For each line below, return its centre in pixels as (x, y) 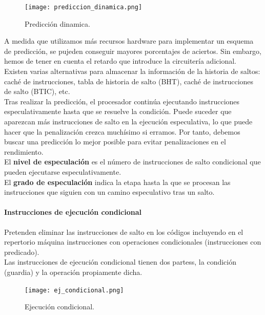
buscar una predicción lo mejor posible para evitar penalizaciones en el (115, 142)
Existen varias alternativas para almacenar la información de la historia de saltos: (132, 71)
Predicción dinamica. (57, 23)
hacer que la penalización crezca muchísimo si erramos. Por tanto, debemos (122, 131)
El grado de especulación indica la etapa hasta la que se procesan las (117, 182)
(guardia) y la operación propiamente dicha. (73, 272)
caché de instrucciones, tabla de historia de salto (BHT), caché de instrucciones (129, 81)
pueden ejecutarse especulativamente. (63, 171)
